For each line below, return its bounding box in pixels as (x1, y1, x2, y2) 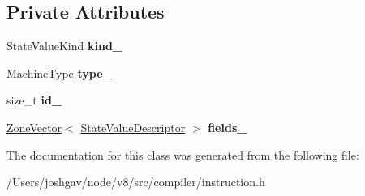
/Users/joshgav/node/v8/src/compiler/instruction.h (6, 173, 265, 190)
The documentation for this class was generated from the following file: (6, 146, 359, 163)
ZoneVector (6, 118, 62, 135)
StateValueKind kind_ (6, 37, 123, 54)
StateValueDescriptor (80, 118, 186, 135)
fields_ (208, 118, 247, 135)
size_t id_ (6, 92, 62, 109)
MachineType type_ (6, 64, 113, 81)
